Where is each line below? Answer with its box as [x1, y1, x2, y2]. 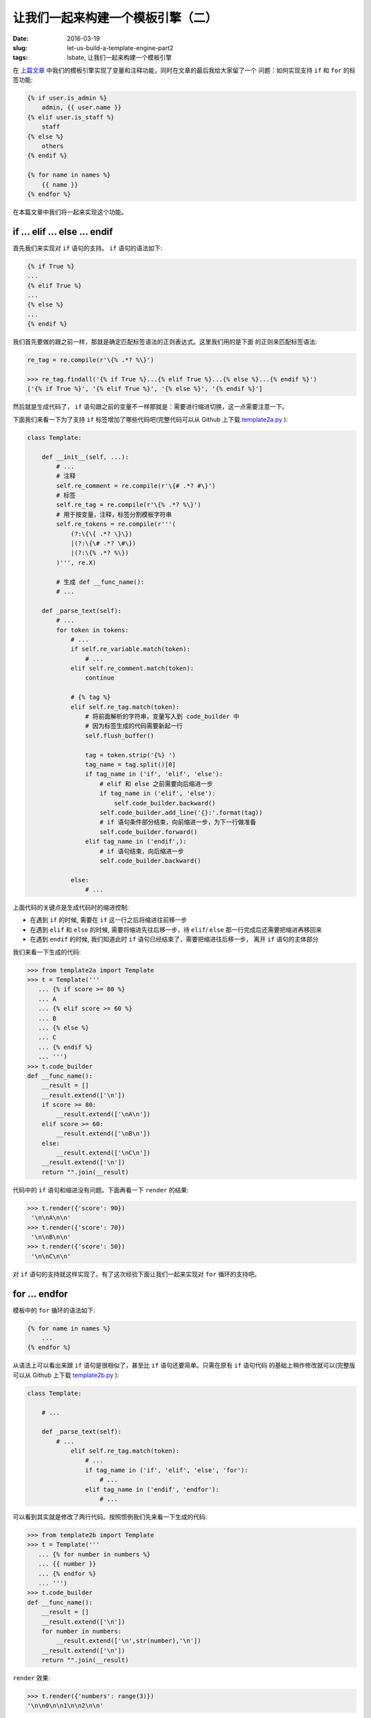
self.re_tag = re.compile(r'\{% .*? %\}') [56, 501, 202, 509]
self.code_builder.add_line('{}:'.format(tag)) [100, 808, 263, 816]
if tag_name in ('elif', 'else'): [100, 790, 216, 797]
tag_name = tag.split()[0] [85, 761, 177, 768]
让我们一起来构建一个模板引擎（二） [12, 10, 218, 25]
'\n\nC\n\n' [31, 1252, 71, 1260]
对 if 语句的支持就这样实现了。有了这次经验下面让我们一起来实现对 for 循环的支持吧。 [12, 1270, 260, 1278]
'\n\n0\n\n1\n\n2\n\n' [27, 1702, 104, 1710]
